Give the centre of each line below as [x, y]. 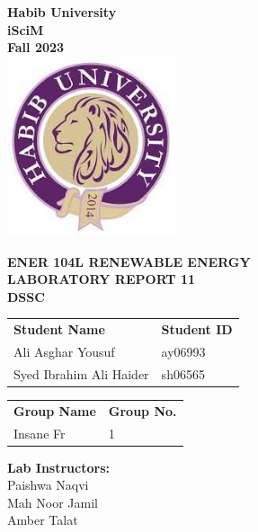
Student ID [197, 329]
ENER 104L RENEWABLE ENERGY [129, 261]
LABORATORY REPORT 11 [102, 279]
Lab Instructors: [58, 467]
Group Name [55, 410]
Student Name [59, 329]
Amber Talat [43, 520]
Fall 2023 [36, 47]
